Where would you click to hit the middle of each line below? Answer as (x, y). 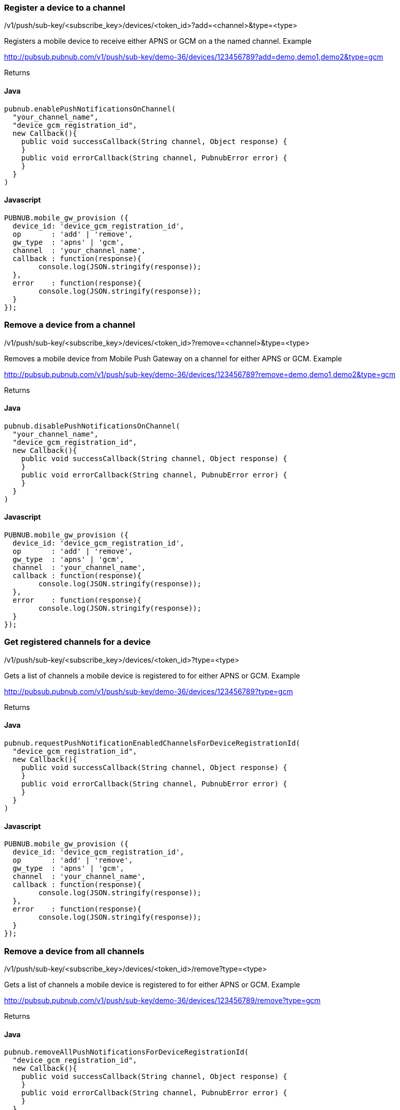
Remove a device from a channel (70, 325)
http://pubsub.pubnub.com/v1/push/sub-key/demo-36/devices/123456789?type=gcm (149, 691)
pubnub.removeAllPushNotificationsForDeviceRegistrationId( (126, 1052)
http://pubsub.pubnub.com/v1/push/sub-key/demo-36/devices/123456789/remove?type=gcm (162, 1000)
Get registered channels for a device (77, 642)
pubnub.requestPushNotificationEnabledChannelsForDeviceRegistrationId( (152, 743)
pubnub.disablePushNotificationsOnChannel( (92, 426)
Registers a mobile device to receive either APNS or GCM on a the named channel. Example (158, 41)
